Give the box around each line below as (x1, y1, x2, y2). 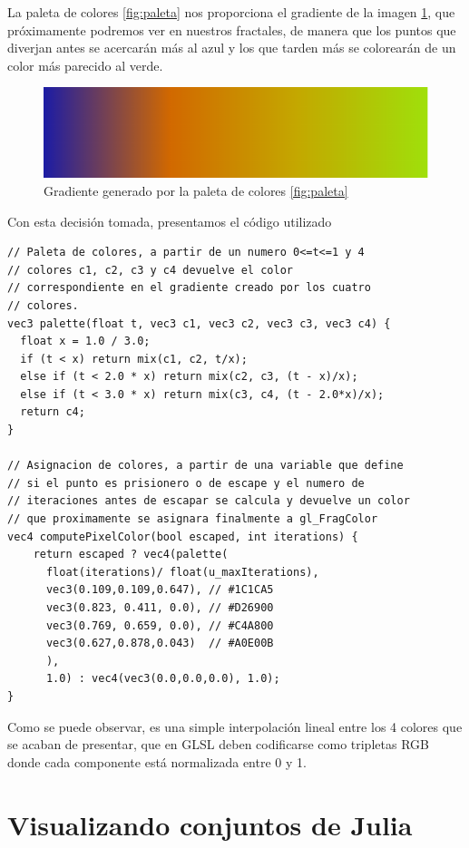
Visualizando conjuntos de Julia (7, 805, 413, 843)
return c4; (20, 405, 85, 419)
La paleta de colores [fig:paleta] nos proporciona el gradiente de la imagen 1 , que (7, 3, 455, 21)
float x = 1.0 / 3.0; (20, 335, 151, 348)
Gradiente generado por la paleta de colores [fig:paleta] (44, 180, 348, 200)
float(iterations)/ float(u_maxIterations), (45, 565, 319, 579)
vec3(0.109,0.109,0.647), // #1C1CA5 (45, 583, 274, 597)
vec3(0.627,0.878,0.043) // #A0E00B (45, 637, 274, 650)
